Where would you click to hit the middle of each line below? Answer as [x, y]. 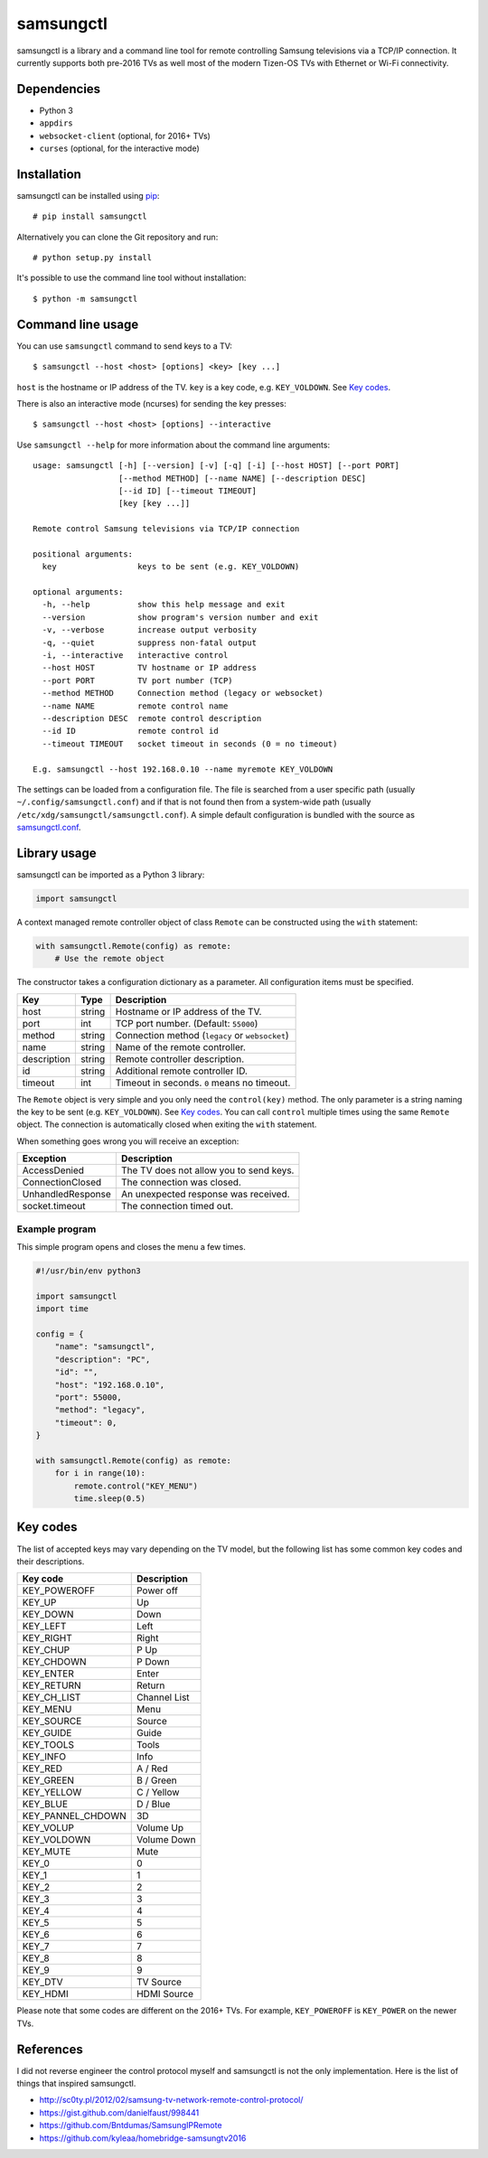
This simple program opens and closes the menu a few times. [131, 1247]
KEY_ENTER [48, 1674]
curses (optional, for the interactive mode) [120, 148]
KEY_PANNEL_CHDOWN [74, 1816]
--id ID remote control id [130, 731]
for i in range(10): [100, 1473]
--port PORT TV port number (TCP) [138, 680]
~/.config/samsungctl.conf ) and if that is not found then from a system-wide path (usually [194, 802]
